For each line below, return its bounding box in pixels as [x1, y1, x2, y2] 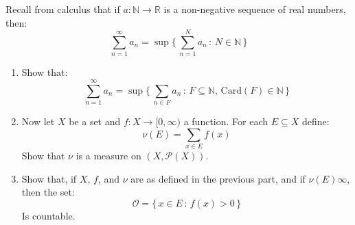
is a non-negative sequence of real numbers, [163, 2, 346, 16]
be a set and [69, 114, 121, 129]
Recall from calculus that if [5, 2, 120, 16]
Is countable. [21, 208, 76, 222]
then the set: [21, 185, 75, 199]
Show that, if [21, 171, 77, 185]
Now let [21, 114, 55, 129]
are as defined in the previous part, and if [130, 171, 306, 185]
